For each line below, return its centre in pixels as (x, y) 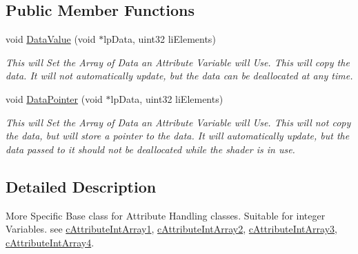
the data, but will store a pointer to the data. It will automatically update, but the (178, 136)
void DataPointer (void (54, 98)
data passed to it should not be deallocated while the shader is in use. (150, 149)
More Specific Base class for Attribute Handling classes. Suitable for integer (166, 215)
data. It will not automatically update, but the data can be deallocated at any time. (179, 76)
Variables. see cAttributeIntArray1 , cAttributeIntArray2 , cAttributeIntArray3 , (171, 229)
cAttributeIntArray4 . (50, 242)
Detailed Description (81, 186)
